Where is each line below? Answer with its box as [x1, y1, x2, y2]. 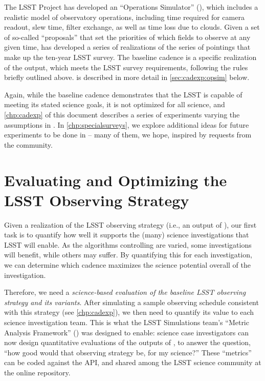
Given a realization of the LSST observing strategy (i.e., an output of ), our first [4, 219, 257, 230]
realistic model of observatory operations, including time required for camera [4, 11, 245, 22]
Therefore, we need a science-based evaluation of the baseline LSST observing [4, 287, 246, 297]
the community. [4, 139, 53, 150]
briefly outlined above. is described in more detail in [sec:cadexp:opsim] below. [4, 72, 250, 83]
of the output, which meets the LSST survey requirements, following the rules [4, 62, 248, 72]
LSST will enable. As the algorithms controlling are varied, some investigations [4, 239, 252, 250]
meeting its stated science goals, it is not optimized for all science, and [4, 99, 225, 110]
